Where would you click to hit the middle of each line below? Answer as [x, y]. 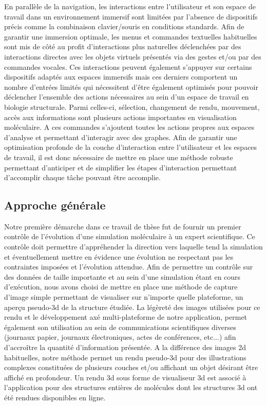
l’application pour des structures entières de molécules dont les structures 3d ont [131, 387]
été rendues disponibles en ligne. [55, 397]
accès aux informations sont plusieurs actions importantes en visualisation [120, 117]
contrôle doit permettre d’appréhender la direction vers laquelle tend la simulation [133, 247]
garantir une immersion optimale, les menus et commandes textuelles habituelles [131, 36]
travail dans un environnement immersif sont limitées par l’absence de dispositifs [131, 16]
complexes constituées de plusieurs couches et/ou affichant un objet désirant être [131, 367]
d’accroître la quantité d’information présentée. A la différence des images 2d [125, 347]
